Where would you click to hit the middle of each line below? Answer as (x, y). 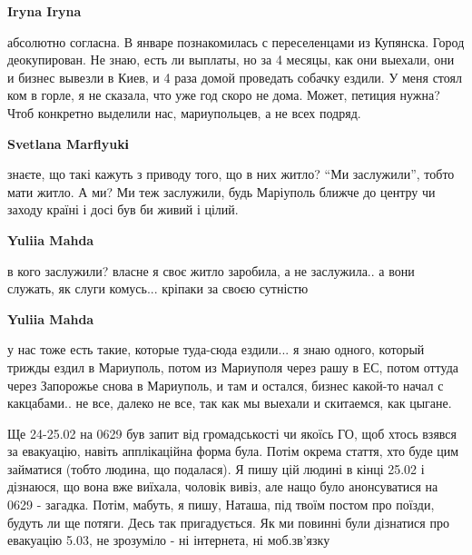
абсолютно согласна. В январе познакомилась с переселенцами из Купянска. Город (236, 41)
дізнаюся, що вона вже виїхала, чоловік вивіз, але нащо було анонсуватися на (223, 486)
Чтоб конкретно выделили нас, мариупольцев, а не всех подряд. (184, 112)
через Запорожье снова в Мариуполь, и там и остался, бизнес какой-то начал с (226, 385)
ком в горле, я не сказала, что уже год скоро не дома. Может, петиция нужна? (224, 95)
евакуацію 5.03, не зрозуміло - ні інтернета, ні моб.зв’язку (169, 540)
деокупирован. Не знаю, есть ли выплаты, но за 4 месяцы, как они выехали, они (231, 59)
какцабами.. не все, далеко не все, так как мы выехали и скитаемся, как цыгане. (230, 403)
